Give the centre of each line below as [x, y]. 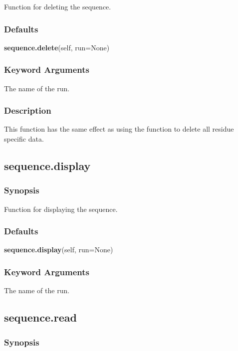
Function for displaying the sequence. [61, 209]
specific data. [24, 139]
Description [28, 110]
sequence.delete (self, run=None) [57, 47]
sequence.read [40, 317]
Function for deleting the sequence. [58, 6]
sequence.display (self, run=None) [59, 250]
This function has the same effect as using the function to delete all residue [119, 129]
